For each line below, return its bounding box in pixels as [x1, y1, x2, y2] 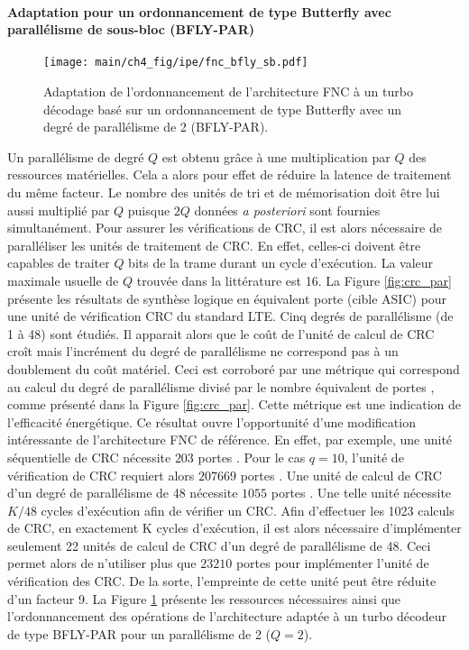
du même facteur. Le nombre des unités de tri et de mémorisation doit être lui [7, 183, 440, 202]
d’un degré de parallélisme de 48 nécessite [7, 483, 238, 502]
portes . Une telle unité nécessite [271, 483, 452, 502]
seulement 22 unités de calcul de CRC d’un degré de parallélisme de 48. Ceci [7, 536, 431, 554]
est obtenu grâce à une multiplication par [161, 147, 391, 166]
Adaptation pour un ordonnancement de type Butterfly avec [7, 2, 391, 21]
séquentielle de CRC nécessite [7, 447, 171, 466]
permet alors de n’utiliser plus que [7, 554, 197, 572]
